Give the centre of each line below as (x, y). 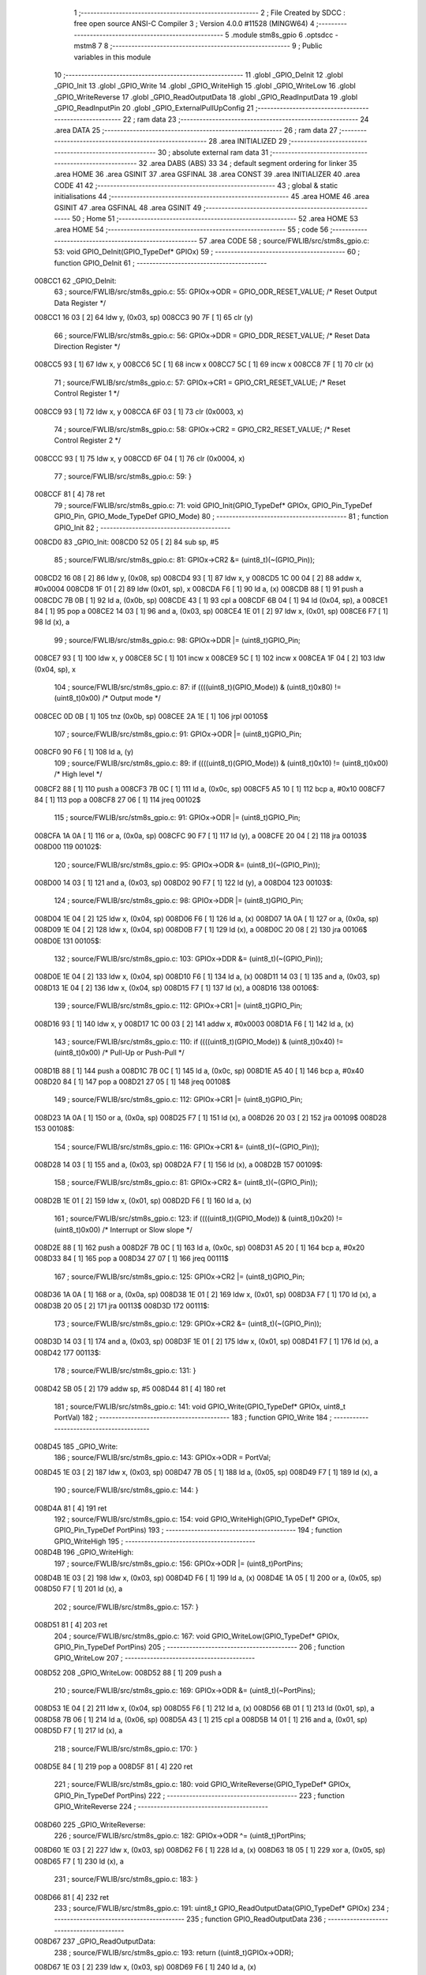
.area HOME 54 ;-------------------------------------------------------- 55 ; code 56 (191, 230)
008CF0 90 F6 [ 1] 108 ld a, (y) (84, 752)
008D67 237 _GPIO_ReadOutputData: (95, 1941)
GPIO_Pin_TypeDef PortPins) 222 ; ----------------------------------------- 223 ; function (199, 1795)
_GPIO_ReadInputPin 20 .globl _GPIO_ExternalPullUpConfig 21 (154, 108)
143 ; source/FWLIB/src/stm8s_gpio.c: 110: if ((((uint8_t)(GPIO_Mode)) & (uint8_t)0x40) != (199, 1041)
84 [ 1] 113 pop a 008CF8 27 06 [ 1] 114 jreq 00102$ (118, 800)
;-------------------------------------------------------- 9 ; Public (216, 46)
